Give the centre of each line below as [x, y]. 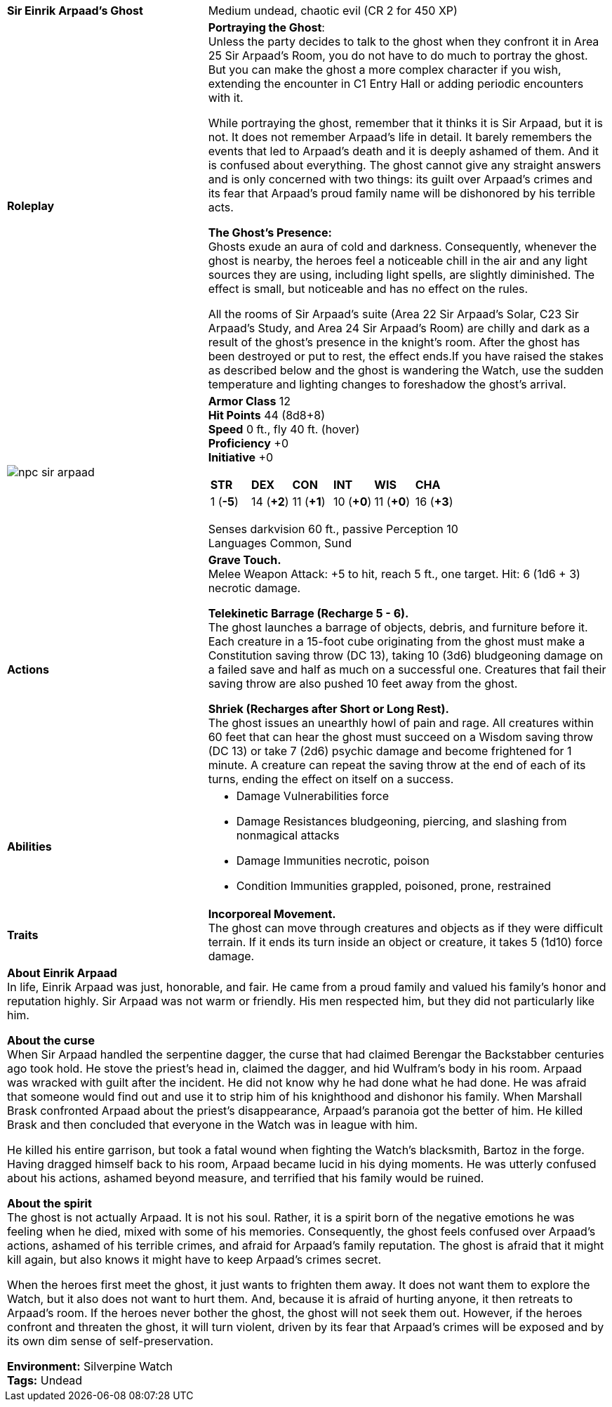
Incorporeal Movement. [272, 914]
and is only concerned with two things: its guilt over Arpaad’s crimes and [400, 179]
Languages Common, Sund [280, 543]
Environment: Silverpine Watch [90, 1366]
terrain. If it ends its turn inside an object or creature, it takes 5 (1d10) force [405, 942]
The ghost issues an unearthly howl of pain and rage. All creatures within [401, 723]
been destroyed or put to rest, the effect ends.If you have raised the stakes [406, 356]
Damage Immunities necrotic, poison [333, 860]
